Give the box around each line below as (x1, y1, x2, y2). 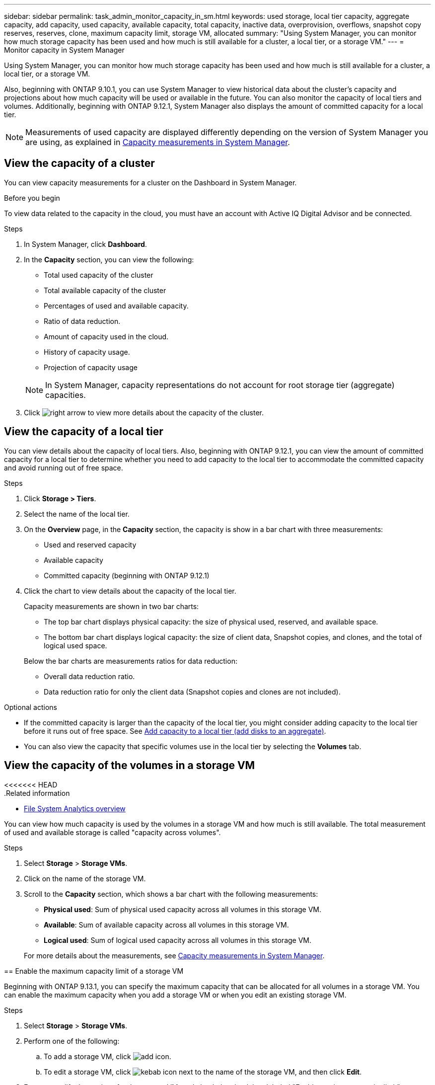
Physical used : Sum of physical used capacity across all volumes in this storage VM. (44, 905, 322, 914)
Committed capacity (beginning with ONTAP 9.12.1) (44, 571, 210, 580)
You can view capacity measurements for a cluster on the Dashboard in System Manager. (4, 178, 297, 187)
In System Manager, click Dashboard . (24, 239, 147, 248)
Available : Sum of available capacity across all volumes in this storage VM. (44, 920, 289, 929)
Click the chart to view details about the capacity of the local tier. (24, 586, 236, 595)
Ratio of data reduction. (44, 316, 121, 325)
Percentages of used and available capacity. (44, 301, 189, 310)
